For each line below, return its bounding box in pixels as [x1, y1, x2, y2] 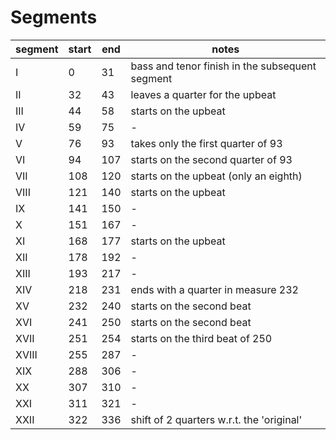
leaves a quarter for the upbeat [130, 87, 277, 101]
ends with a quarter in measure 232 [130, 282, 299, 296]
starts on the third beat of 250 [130, 331, 273, 345]
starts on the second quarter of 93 [130, 152, 293, 166]
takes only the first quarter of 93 [130, 136, 283, 150]
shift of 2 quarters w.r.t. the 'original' [130, 412, 303, 426]
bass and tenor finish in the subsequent [130, 59, 317, 73]
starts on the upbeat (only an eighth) [130, 169, 303, 183]
